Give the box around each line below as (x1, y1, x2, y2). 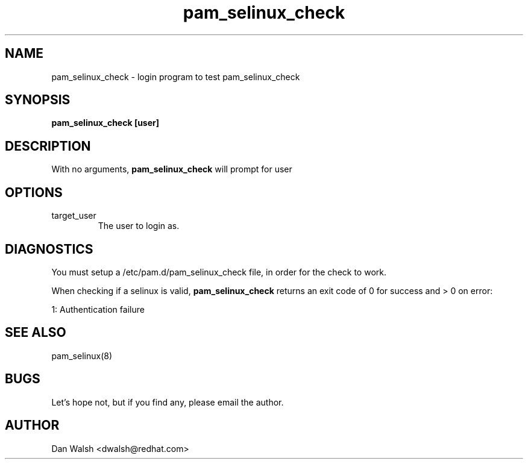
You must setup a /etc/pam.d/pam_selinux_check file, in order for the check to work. (51, 266, 387, 277)
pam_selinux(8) (51, 350, 113, 361)
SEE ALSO (5, 325, 66, 340)
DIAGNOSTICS (5, 241, 93, 257)
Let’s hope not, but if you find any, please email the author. (51, 397, 284, 407)
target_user (51, 210, 96, 221)
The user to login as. (98, 221, 180, 231)
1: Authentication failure (51, 304, 145, 315)
